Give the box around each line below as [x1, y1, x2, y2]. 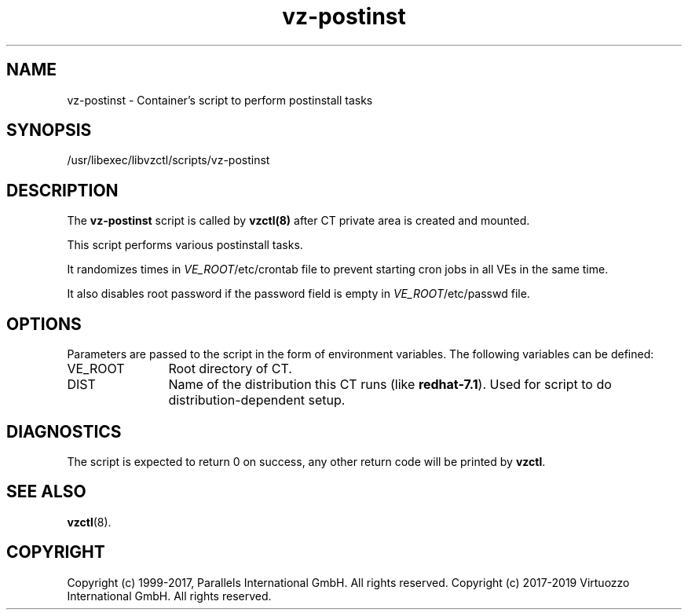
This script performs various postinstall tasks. [67, 238, 303, 252]
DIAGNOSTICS [6, 421, 122, 442]
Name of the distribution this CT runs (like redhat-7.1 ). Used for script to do [168, 376, 612, 393]
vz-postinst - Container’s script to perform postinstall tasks [67, 93, 373, 107]
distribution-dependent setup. [168, 392, 346, 409]
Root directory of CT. [168, 361, 292, 377]
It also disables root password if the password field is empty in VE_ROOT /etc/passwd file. [67, 287, 530, 301]
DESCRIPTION [6, 180, 119, 200]
